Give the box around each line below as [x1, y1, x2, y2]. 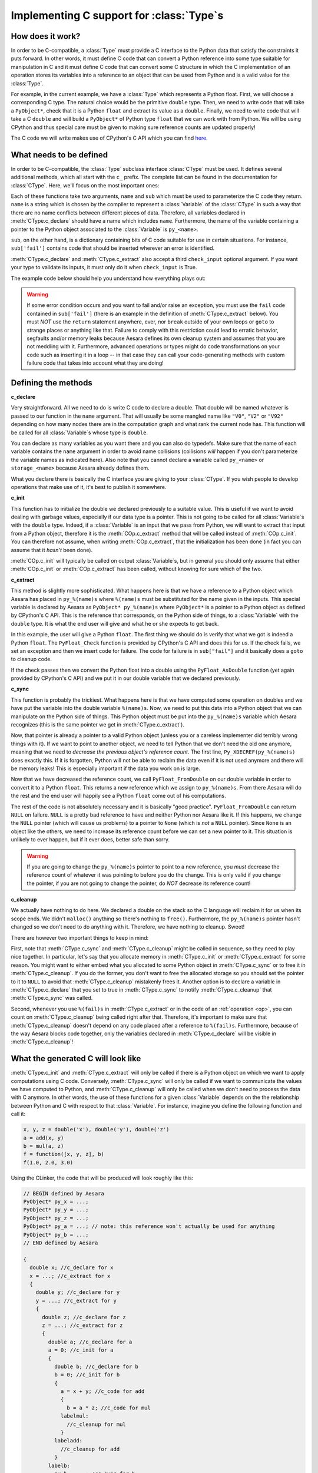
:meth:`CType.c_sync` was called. [11, 995, 93, 1002]
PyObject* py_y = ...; [23, 1207, 89, 1213]
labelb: [48, 1462, 71, 1469]
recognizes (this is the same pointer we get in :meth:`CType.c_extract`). [11, 721, 185, 728]
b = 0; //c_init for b [54, 1372, 120, 1378]
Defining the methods [11, 378, 92, 388]
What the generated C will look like [11, 1053, 141, 1064]
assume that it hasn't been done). [11, 546, 93, 553]
